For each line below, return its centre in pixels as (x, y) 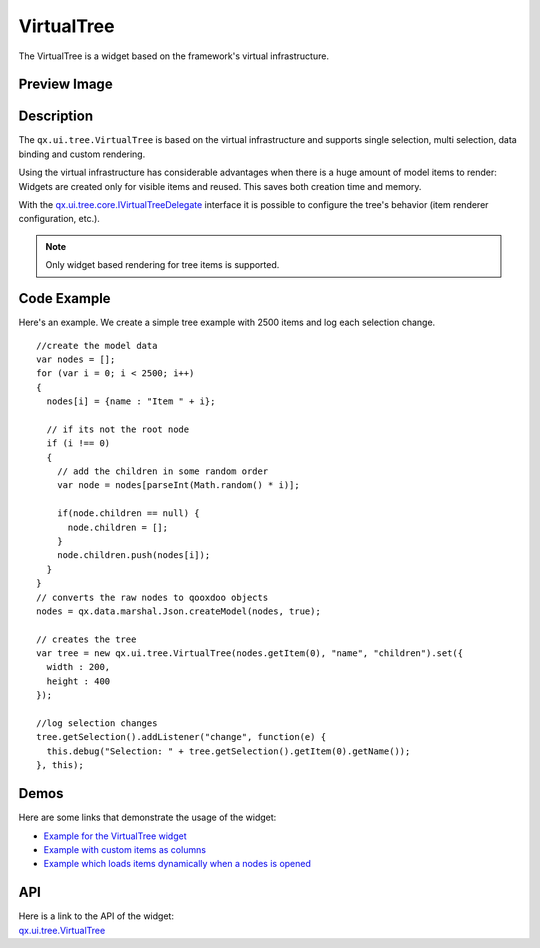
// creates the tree (86, 639)
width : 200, (78, 667)
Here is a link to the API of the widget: (96, 916)
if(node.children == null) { (128, 513)
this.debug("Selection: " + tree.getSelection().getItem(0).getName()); (228, 751)
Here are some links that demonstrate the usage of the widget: (147, 817)
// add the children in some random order (162, 471)
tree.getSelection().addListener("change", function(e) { (181, 737)
